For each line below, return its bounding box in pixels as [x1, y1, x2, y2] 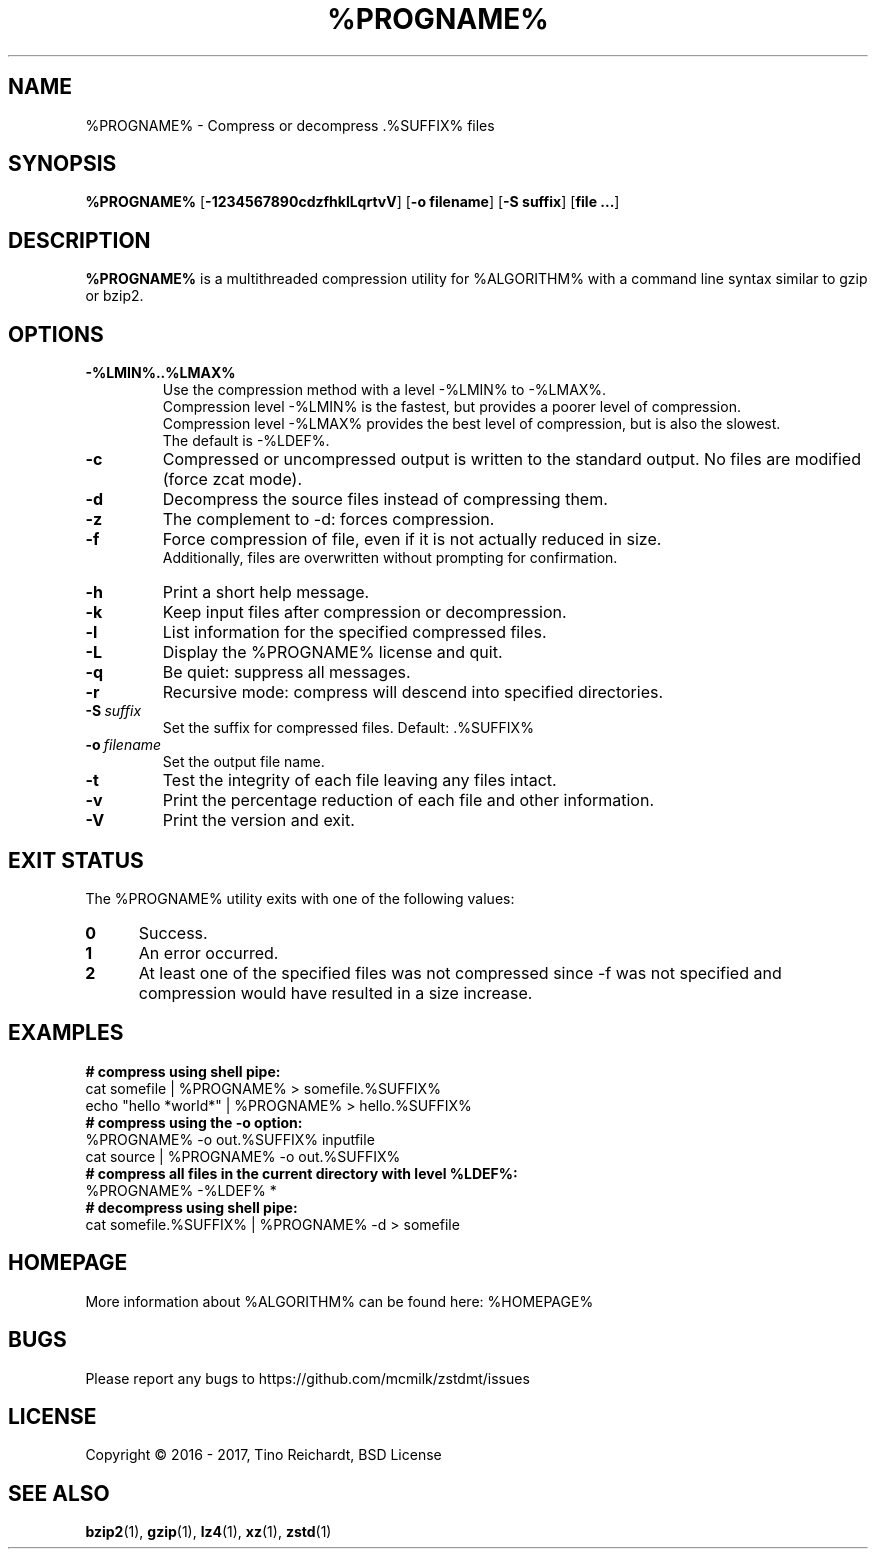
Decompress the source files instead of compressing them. [162, 489, 608, 510]
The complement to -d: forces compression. [162, 509, 495, 530]
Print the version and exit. [162, 810, 355, 831]
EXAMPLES [8, 1020, 124, 1046]
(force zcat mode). [162, 469, 303, 490]
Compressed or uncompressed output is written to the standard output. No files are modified [162, 449, 861, 470]
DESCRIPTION [8, 227, 151, 253]
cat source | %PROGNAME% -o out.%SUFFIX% [85, 1147, 401, 1165]
